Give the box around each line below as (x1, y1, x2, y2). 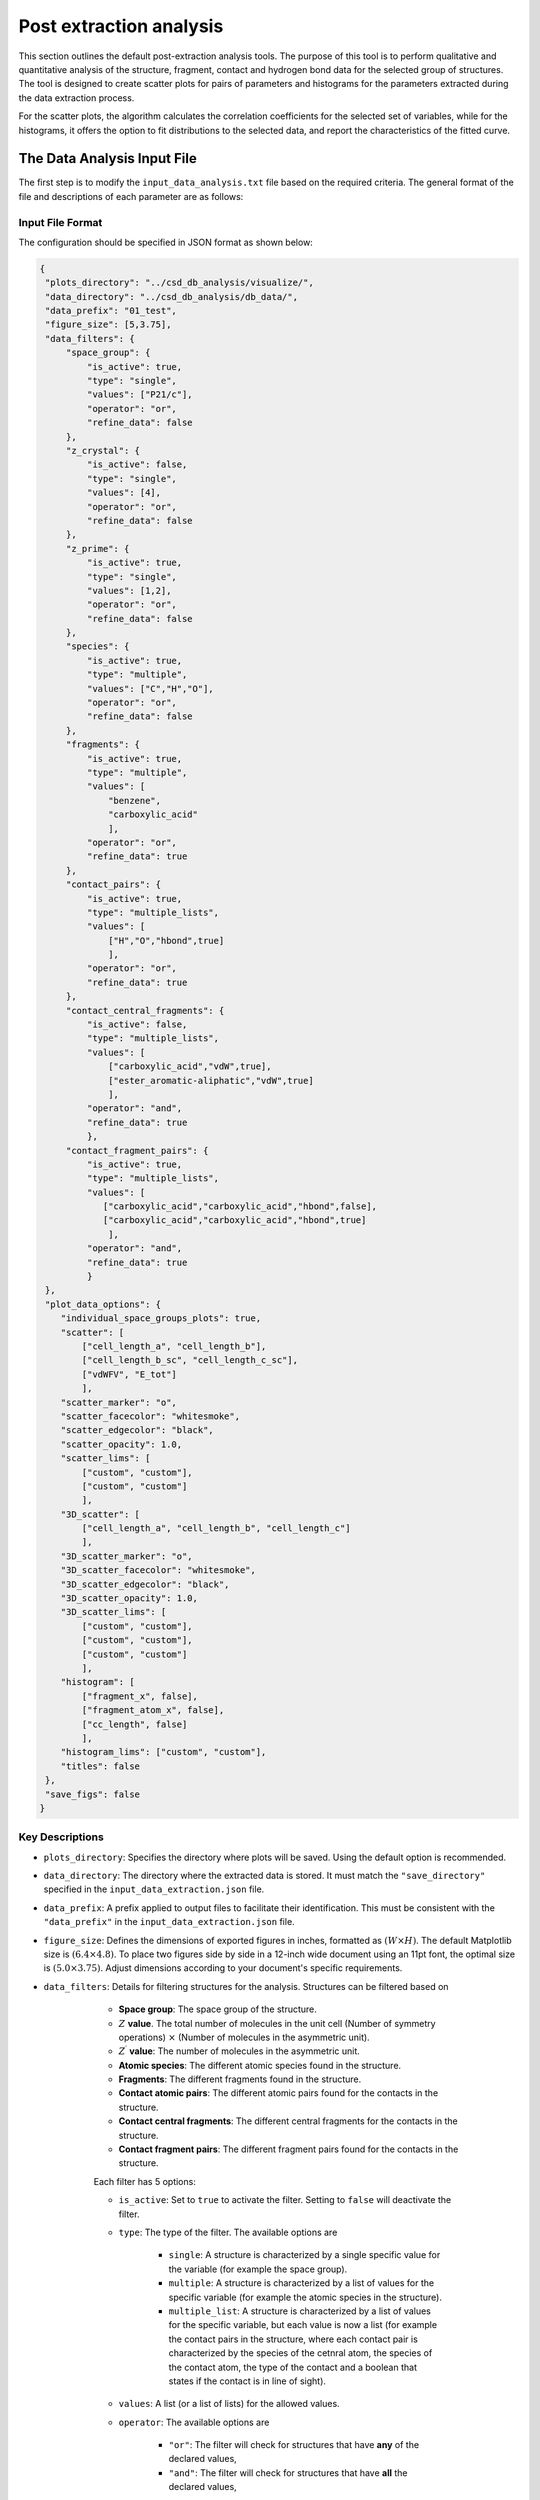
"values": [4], (86, 487, 162, 499)
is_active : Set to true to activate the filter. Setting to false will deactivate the (118, 2194, 452, 2206)
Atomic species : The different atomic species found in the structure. (118, 2059, 402, 2071)
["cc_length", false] (81, 1718, 188, 1730)
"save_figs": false (45, 1788, 140, 1800)
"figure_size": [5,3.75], (45, 319, 172, 330)
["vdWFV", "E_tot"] (81, 1368, 177, 1380)
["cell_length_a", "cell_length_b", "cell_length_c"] (81, 1523, 351, 1534)
